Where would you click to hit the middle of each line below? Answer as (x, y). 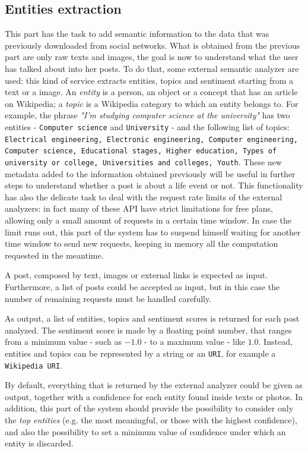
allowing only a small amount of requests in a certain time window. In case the (148, 220)
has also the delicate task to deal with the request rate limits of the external (144, 196)
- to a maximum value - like (195, 342)
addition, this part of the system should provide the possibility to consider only (149, 408)
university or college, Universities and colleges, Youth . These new (143, 161)
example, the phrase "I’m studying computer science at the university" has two (147, 115)
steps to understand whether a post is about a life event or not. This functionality (154, 185)
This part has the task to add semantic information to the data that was (137, 34)
